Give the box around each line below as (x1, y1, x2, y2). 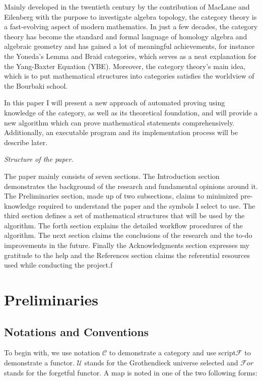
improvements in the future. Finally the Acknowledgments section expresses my (4, 240, 249, 250)
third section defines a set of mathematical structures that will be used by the (4, 210, 245, 221)
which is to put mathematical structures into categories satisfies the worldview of (4, 71, 254, 81)
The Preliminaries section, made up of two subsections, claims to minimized (4, 190, 238, 201)
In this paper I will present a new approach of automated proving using (4, 97, 225, 108)
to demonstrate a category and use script (109, 347, 236, 358)
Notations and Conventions (4, 324, 149, 339)
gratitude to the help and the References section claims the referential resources (4, 249, 250, 260)
